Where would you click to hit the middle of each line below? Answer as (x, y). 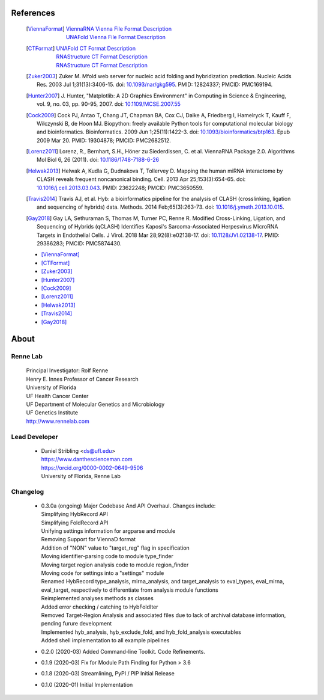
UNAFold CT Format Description (96, 48)
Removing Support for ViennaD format (88, 539)
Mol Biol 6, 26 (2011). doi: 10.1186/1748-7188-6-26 (98, 160)
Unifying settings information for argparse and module (108, 531)
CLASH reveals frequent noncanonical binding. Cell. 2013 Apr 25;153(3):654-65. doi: (141, 179)
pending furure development (76, 624)
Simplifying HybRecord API (74, 514)
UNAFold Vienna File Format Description (116, 37)
